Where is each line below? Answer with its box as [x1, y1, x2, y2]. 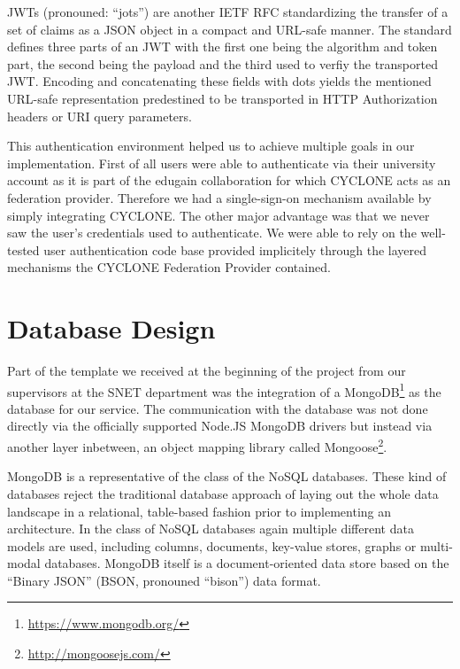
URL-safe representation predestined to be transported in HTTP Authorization [7, 89, 438, 107]
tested [7, 240, 40, 259]
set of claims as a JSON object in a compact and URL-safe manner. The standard [7, 19, 452, 38]
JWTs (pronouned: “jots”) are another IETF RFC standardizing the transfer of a [7, 3, 448, 20]
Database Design [7, 310, 216, 346]
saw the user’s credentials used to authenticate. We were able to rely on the [7, 223, 417, 242]
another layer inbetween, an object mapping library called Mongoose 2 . [7, 435, 387, 455]
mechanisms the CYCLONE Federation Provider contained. [7, 258, 331, 276]
